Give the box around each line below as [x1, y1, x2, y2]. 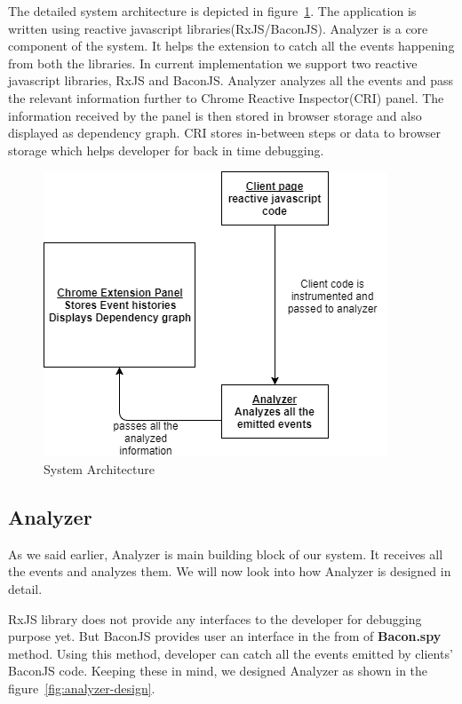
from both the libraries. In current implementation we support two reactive [8, 53, 418, 72]
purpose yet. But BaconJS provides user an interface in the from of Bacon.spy [8, 627, 442, 645]
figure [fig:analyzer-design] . [8, 678, 155, 697]
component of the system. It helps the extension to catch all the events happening [8, 36, 455, 55]
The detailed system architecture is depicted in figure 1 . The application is [8, 2, 417, 20]
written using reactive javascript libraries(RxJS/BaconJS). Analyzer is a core [8, 19, 428, 37]
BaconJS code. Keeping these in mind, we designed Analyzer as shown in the [8, 661, 428, 680]
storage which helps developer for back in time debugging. [8, 140, 324, 159]
